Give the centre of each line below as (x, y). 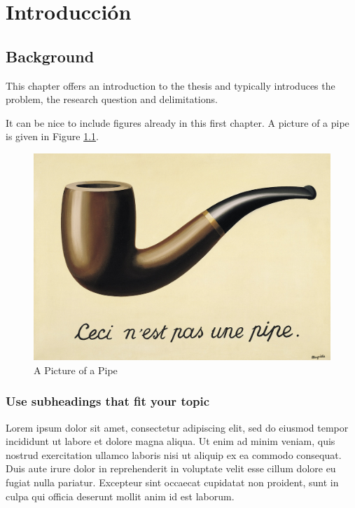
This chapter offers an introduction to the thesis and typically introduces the (170, 85)
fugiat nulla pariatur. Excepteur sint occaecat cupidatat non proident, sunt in (172, 482)
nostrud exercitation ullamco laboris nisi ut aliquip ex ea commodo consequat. (174, 454)
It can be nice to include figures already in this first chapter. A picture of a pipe (177, 122)
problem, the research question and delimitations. (112, 99)
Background (50, 56)
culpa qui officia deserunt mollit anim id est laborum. (120, 496)
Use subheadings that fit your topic (108, 401)
